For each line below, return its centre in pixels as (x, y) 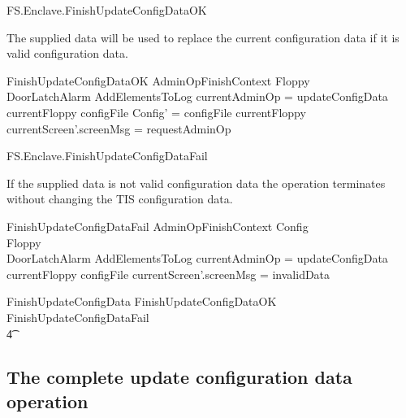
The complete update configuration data (179, 377)
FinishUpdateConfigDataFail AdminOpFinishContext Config (158, 226)
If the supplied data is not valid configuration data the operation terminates (196, 183)
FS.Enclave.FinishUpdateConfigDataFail (107, 156)
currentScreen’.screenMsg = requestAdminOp (119, 128)
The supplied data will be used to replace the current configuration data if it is (203, 37)
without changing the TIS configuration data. (120, 199)
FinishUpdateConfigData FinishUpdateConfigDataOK (142, 301)
